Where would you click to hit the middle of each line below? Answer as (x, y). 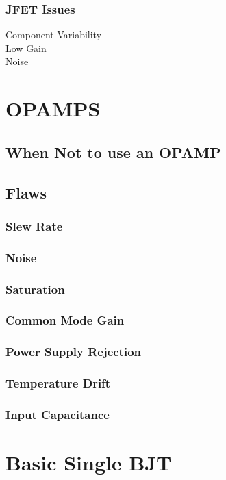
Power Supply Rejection (74, 352)
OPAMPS (53, 109)
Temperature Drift (58, 383)
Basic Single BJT (89, 463)
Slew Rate (34, 226)
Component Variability (54, 35)
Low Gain (26, 48)
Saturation (35, 289)
